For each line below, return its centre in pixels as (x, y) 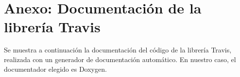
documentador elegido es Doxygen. (55, 69)
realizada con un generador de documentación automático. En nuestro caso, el (120, 59)
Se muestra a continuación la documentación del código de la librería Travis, (118, 50)
